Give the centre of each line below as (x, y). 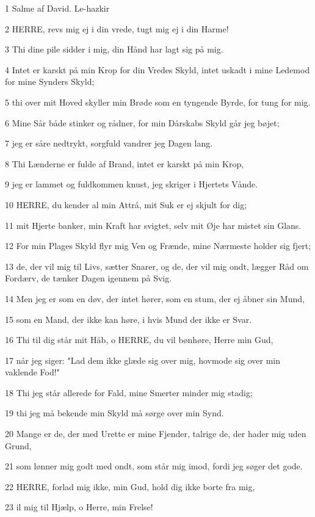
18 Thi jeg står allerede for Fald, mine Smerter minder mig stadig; (129, 392)
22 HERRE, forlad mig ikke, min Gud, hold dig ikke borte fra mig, (130, 486)
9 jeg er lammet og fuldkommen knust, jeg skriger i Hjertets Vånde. (132, 184)
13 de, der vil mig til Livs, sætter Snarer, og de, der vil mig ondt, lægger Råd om (157, 266)
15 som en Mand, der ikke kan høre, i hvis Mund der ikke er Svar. (129, 319)
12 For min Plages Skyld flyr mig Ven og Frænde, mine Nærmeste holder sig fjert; (158, 246)
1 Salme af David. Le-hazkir (57, 8)
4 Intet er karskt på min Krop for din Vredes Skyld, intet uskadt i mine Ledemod (157, 69)
